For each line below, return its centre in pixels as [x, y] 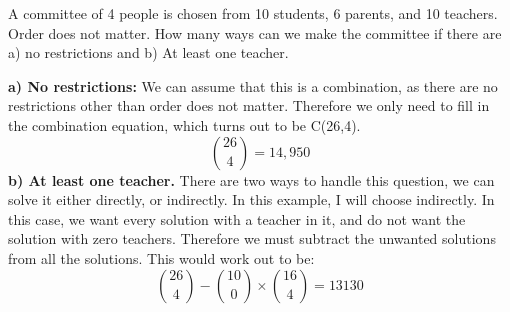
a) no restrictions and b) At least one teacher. [148, 52]
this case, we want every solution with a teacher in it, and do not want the [237, 218]
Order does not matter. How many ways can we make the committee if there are [255, 32]
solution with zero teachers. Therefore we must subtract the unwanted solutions [252, 238]
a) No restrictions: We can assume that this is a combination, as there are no [253, 85]
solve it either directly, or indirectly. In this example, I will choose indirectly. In [251, 199]
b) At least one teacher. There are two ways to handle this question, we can [251, 179]
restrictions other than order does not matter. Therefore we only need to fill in [249, 105]
